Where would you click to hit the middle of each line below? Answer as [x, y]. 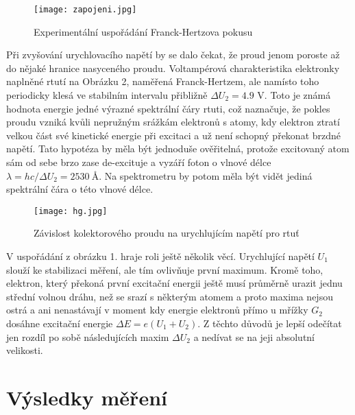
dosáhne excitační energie [60, 323]
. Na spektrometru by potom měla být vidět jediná [206, 175]
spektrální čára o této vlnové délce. [80, 189]
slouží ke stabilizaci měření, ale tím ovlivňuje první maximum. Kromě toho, [165, 269]
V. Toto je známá [294, 95]
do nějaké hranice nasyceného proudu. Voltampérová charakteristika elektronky [173, 68]
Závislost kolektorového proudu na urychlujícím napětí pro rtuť [167, 233]
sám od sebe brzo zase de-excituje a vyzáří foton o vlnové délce [139, 162]
